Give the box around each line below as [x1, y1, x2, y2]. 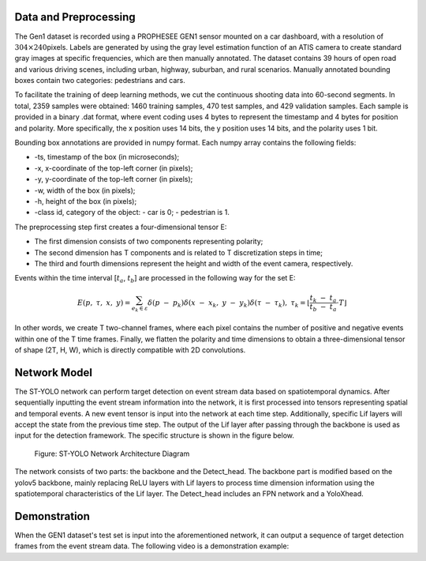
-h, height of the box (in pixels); [34, 196, 137, 205]
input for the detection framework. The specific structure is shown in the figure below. [14, 431, 295, 440]
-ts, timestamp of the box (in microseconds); [34, 152, 180, 162]
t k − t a [309, 293, 337, 304]
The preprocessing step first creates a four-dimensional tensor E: [14, 222, 227, 232]
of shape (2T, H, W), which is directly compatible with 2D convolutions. [14, 345, 246, 355]
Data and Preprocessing [14, 10, 136, 24]
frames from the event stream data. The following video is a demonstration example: [14, 541, 290, 551]
